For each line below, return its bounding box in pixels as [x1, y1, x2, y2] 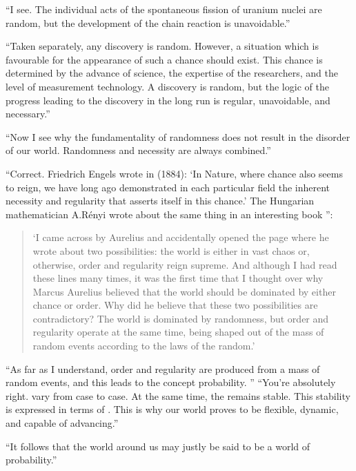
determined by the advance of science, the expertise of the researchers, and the [6, 66, 338, 80]
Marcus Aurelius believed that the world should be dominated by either [32, 284, 336, 298]
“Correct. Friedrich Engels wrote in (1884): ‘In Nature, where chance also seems [6, 166, 343, 180]
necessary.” [6, 106, 50, 121]
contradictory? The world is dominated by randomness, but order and [32, 311, 329, 325]
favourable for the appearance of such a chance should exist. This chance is [6, 52, 323, 66]
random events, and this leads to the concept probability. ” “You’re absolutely [6, 375, 336, 390]
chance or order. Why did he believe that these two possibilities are [32, 298, 318, 312]
